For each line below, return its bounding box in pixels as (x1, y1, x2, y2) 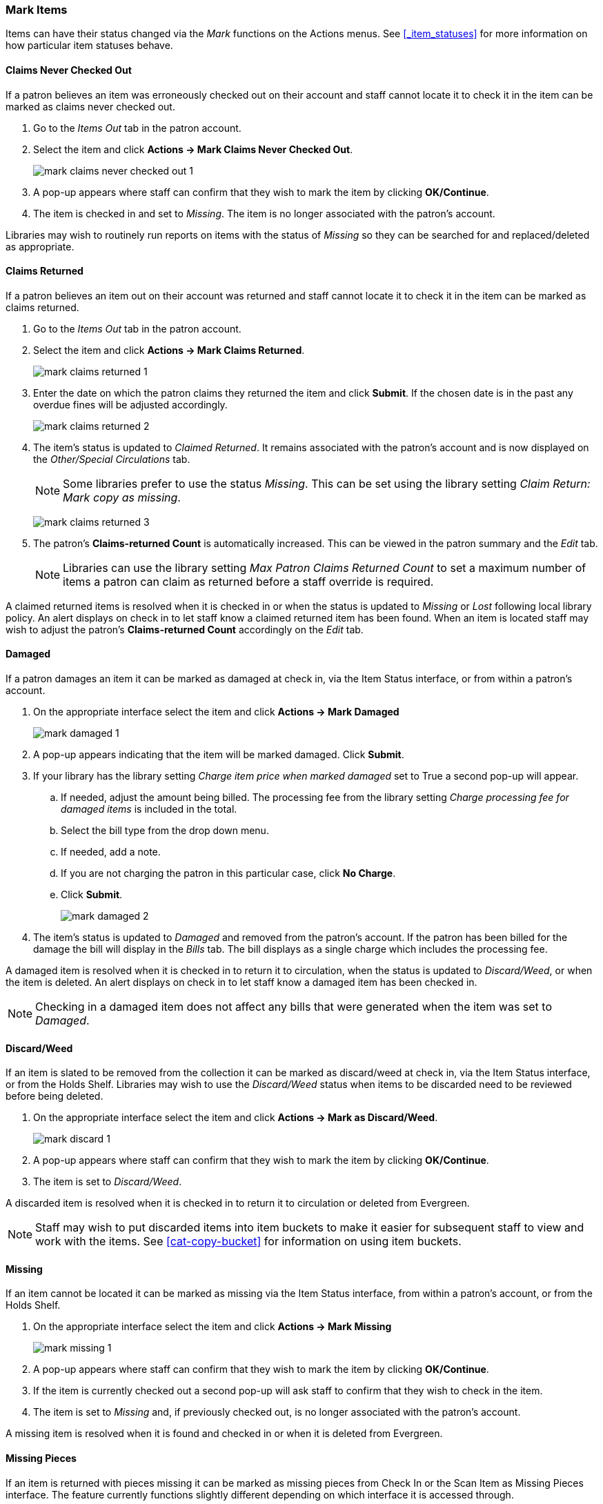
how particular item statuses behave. (6, 39, 173, 52)
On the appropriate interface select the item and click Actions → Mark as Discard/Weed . (33, 1111, 438, 1124)
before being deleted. (6, 1090, 103, 1102)
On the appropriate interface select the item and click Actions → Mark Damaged (33, 706, 399, 718)
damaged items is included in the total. (61, 803, 237, 815)
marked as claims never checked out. (6, 100, 175, 112)
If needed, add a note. (61, 846, 161, 858)
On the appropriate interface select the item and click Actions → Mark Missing (33, 1320, 392, 1333)
